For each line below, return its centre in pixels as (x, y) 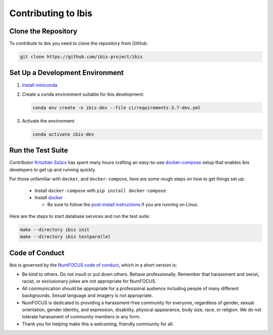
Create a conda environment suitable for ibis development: (83, 94)
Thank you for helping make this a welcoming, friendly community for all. (98, 324)
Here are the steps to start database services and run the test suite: (80, 216)
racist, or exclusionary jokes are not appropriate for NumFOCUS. (89, 281)
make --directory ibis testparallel (65, 237)
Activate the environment (48, 121)
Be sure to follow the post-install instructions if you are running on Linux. (123, 205)
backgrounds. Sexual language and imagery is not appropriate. (87, 295)
